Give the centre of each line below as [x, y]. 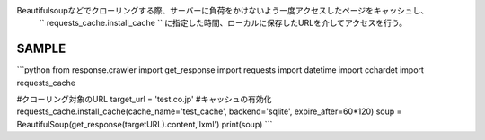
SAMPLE [41, 49]
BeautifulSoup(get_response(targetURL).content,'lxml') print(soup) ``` [145, 124]
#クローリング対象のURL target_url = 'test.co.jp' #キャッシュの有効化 [144, 100]
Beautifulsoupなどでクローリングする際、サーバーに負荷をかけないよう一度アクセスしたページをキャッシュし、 [223, 10]
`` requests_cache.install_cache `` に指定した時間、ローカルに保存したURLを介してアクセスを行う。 [223, 23]
